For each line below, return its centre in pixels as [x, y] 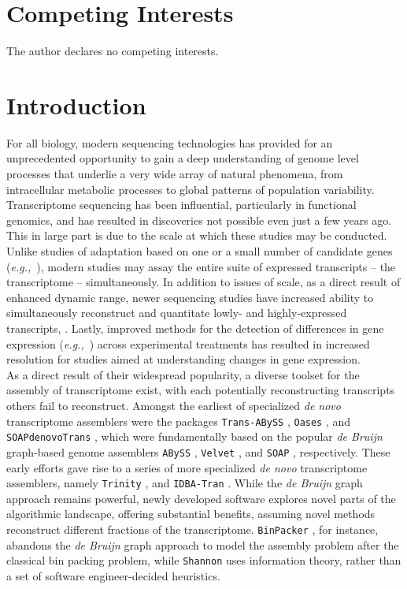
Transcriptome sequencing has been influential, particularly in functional [181, 205]
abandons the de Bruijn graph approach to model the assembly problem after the [203, 544]
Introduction [76, 104]
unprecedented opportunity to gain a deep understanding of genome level [183, 158]
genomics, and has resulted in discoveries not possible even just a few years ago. [199, 220]
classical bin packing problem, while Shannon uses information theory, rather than [204, 560]
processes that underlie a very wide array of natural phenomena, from [175, 174]
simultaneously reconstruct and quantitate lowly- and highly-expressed [177, 313]
